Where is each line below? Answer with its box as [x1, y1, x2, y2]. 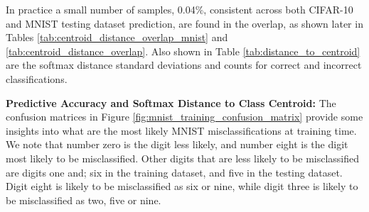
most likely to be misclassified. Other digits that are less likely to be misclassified [6, 150, 360, 165]
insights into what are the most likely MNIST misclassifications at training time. [6, 123, 357, 138]
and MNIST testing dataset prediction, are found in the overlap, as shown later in [6, 16, 363, 30]
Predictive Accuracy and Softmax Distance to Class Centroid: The [6, 95, 336, 110]
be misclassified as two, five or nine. [6, 192, 161, 207]
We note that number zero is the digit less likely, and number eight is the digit [6, 137, 348, 152]
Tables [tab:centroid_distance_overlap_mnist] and [6, 30, 228, 45]
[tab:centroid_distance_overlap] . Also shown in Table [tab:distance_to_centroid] [6, 43, 360, 58]
